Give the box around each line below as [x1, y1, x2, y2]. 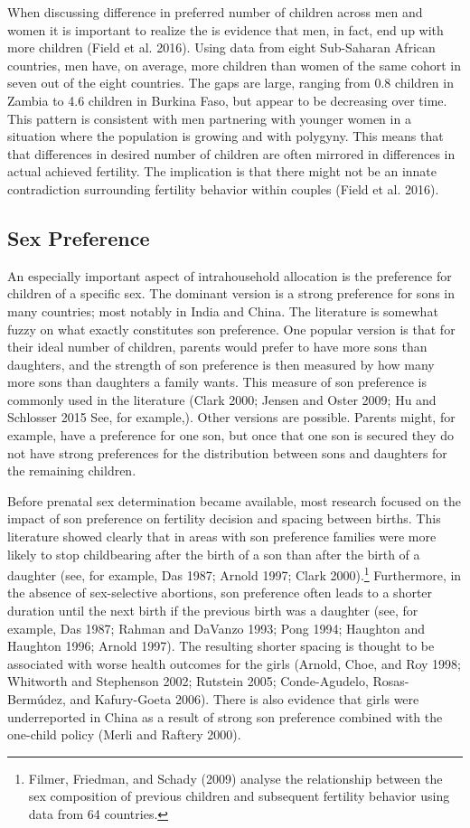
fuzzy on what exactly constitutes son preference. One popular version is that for [7, 319, 456, 338]
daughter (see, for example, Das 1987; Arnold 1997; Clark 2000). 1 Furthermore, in [7, 563, 462, 584]
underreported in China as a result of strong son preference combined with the [7, 707, 443, 726]
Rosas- [372, 672, 409, 691]
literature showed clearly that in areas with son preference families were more [7, 527, 437, 546]
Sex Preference [7, 223, 150, 251]
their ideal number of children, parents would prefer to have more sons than [7, 337, 428, 356]
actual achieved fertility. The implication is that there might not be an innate [7, 162, 437, 181]
